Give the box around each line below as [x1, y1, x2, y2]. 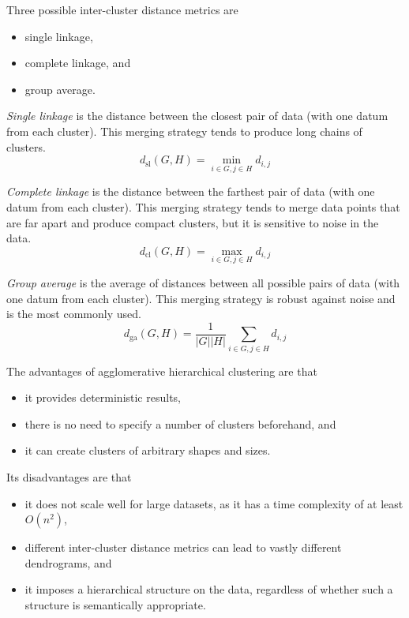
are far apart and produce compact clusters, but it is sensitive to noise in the [6, 214, 379, 230]
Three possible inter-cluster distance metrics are [6, 2, 238, 17]
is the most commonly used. [6, 305, 141, 322]
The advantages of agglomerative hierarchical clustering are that [6, 362, 317, 379]
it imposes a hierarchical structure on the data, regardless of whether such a [24, 581, 393, 597]
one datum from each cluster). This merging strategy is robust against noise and [6, 290, 396, 306]
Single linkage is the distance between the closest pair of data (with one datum [6, 107, 388, 124]
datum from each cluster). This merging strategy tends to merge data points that [6, 198, 400, 215]
